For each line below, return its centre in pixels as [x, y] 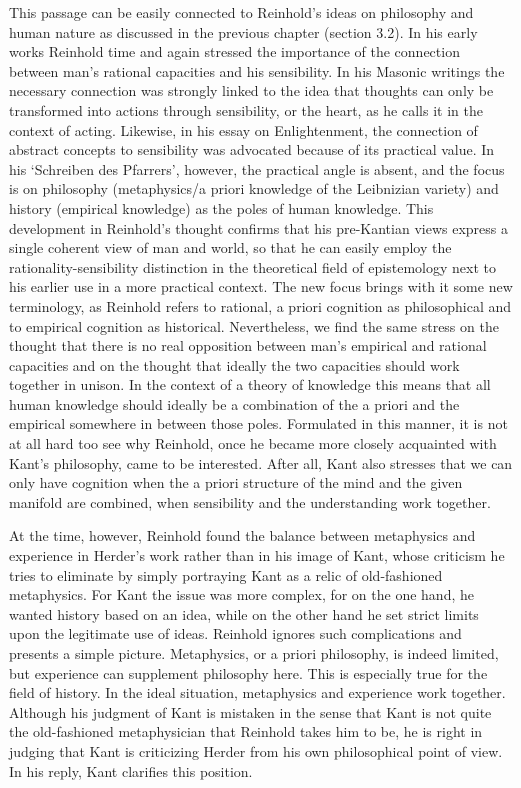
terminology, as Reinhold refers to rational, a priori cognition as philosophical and [260, 305]
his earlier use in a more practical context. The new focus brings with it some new [261, 286]
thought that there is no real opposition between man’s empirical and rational [248, 345]
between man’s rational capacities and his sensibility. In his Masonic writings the [257, 70]
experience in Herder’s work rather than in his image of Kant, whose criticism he [257, 555]
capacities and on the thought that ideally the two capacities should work [234, 364]
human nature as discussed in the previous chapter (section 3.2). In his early [243, 31]
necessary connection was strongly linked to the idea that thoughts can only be [251, 90]
